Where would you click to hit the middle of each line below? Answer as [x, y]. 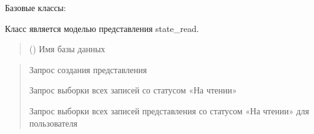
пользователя [53, 123]
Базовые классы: [36, 7]
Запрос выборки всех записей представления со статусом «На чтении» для [169, 110]
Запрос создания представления [88, 69]
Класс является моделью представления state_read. [102, 28]
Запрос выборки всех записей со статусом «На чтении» [133, 90]
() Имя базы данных [67, 49]
